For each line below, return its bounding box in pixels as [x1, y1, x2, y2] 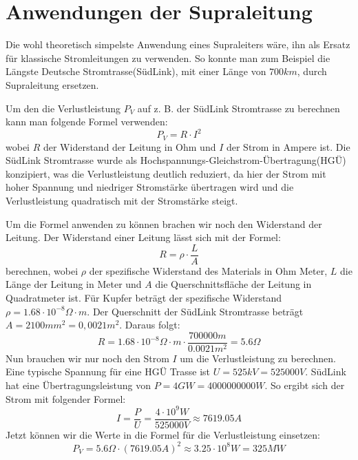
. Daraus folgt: [119, 317, 180, 332]
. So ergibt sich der [264, 378, 345, 393]
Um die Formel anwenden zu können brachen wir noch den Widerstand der [6, 216, 322, 231]
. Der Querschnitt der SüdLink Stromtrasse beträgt [87, 304, 304, 318]
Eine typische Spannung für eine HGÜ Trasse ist [6, 364, 211, 379]
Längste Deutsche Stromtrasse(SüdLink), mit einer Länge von [6, 64, 266, 79]
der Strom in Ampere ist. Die [226, 139, 350, 154]
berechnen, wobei [6, 263, 78, 278]
